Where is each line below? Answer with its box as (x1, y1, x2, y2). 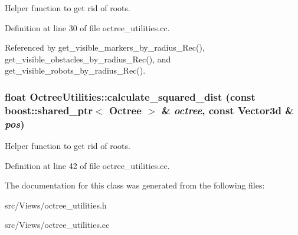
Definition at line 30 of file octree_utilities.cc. (5, 21, 170, 34)
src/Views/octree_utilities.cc (5, 219, 110, 231)
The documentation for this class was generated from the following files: (5, 179, 265, 191)
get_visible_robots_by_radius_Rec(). (5, 64, 146, 77)
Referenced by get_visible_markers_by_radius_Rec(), (5, 41, 205, 54)
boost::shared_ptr (5, 102, 93, 117)
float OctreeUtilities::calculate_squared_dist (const (5, 89, 256, 104)
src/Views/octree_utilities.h (5, 198, 107, 211)
